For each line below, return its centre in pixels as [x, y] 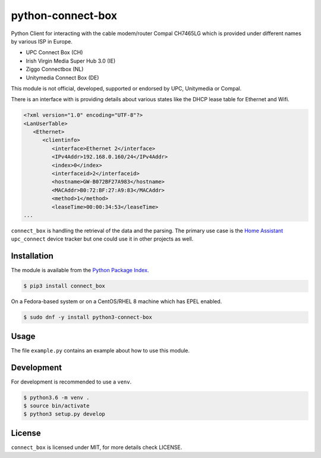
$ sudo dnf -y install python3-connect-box [88, 317]
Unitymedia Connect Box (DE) [62, 77]
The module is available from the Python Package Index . [80, 270]
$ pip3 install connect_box [64, 286]
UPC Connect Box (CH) [54, 52]
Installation [32, 256]
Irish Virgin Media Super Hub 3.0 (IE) [71, 61]
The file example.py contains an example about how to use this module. [100, 350]
